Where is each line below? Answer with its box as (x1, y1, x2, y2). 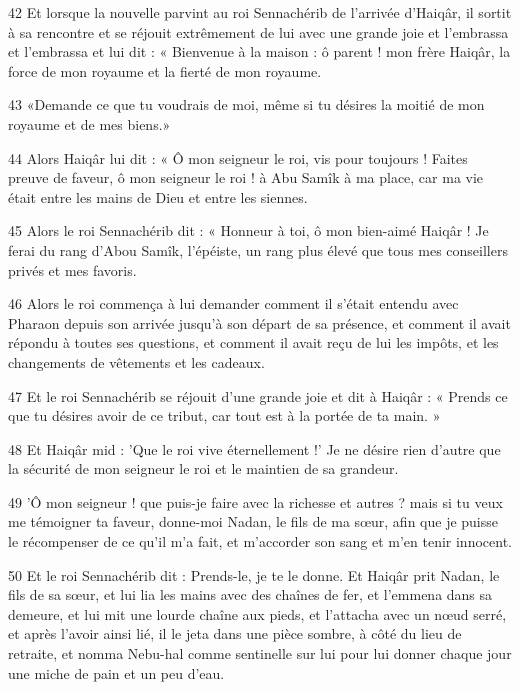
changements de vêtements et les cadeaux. (8, 351, 265, 372)
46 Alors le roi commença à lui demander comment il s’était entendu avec (8, 293, 459, 314)
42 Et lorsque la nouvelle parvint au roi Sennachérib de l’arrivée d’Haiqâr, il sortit (8, 2, 512, 22)
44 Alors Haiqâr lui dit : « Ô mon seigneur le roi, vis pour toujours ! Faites (8, 147, 468, 168)
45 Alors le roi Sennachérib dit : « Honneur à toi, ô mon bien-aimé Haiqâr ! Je (8, 220, 489, 241)
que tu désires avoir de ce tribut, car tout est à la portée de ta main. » (8, 405, 441, 426)
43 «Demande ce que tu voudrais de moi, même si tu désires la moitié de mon (8, 94, 485, 115)
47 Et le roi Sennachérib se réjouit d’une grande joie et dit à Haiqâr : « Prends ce (8, 385, 508, 406)
